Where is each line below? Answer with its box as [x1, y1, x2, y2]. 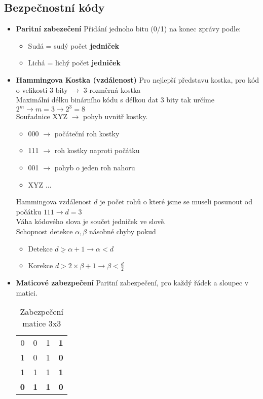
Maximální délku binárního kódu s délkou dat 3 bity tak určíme [16, 94, 214, 105]
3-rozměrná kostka [83, 84, 141, 95]
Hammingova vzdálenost [16, 196, 92, 207]
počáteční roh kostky [54, 128, 120, 138]
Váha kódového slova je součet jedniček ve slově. [16, 216, 166, 227]
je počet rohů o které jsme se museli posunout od [100, 196, 253, 207]
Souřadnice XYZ [16, 111, 67, 122]
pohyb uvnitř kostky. [83, 111, 148, 122]
